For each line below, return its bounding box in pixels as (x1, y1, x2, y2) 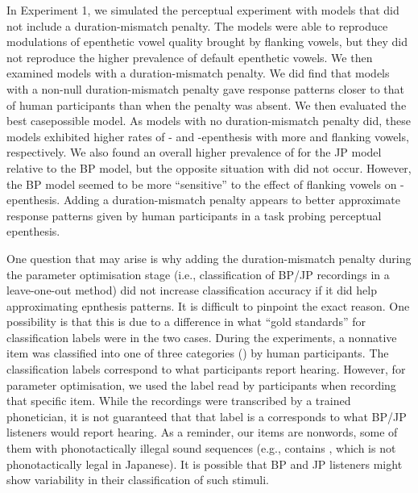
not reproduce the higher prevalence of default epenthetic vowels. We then (6, 48, 373, 65)
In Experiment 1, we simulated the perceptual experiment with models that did (6, 2, 399, 18)
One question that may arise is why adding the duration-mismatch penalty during (6, 249, 412, 266)
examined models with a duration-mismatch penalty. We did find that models (6, 65, 390, 81)
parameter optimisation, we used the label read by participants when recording (6, 376, 396, 393)
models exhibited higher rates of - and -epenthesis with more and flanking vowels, (6, 127, 409, 144)
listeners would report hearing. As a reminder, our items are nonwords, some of (6, 424, 398, 441)
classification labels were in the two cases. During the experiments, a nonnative (6, 328, 397, 345)
